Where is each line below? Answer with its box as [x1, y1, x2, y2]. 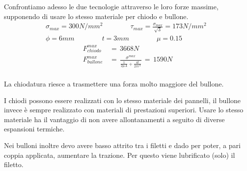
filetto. [4, 159, 24, 170]
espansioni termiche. [4, 124, 65, 134]
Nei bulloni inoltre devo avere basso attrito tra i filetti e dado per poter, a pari [4, 140, 241, 150]
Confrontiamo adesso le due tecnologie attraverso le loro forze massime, [4, 1, 219, 11]
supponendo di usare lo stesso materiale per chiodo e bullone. [4, 11, 189, 21]
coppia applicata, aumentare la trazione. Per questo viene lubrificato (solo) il [4, 150, 235, 160]
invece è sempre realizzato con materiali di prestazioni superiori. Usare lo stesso [4, 105, 244, 115]
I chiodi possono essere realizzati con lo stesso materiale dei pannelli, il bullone [4, 95, 241, 105]
